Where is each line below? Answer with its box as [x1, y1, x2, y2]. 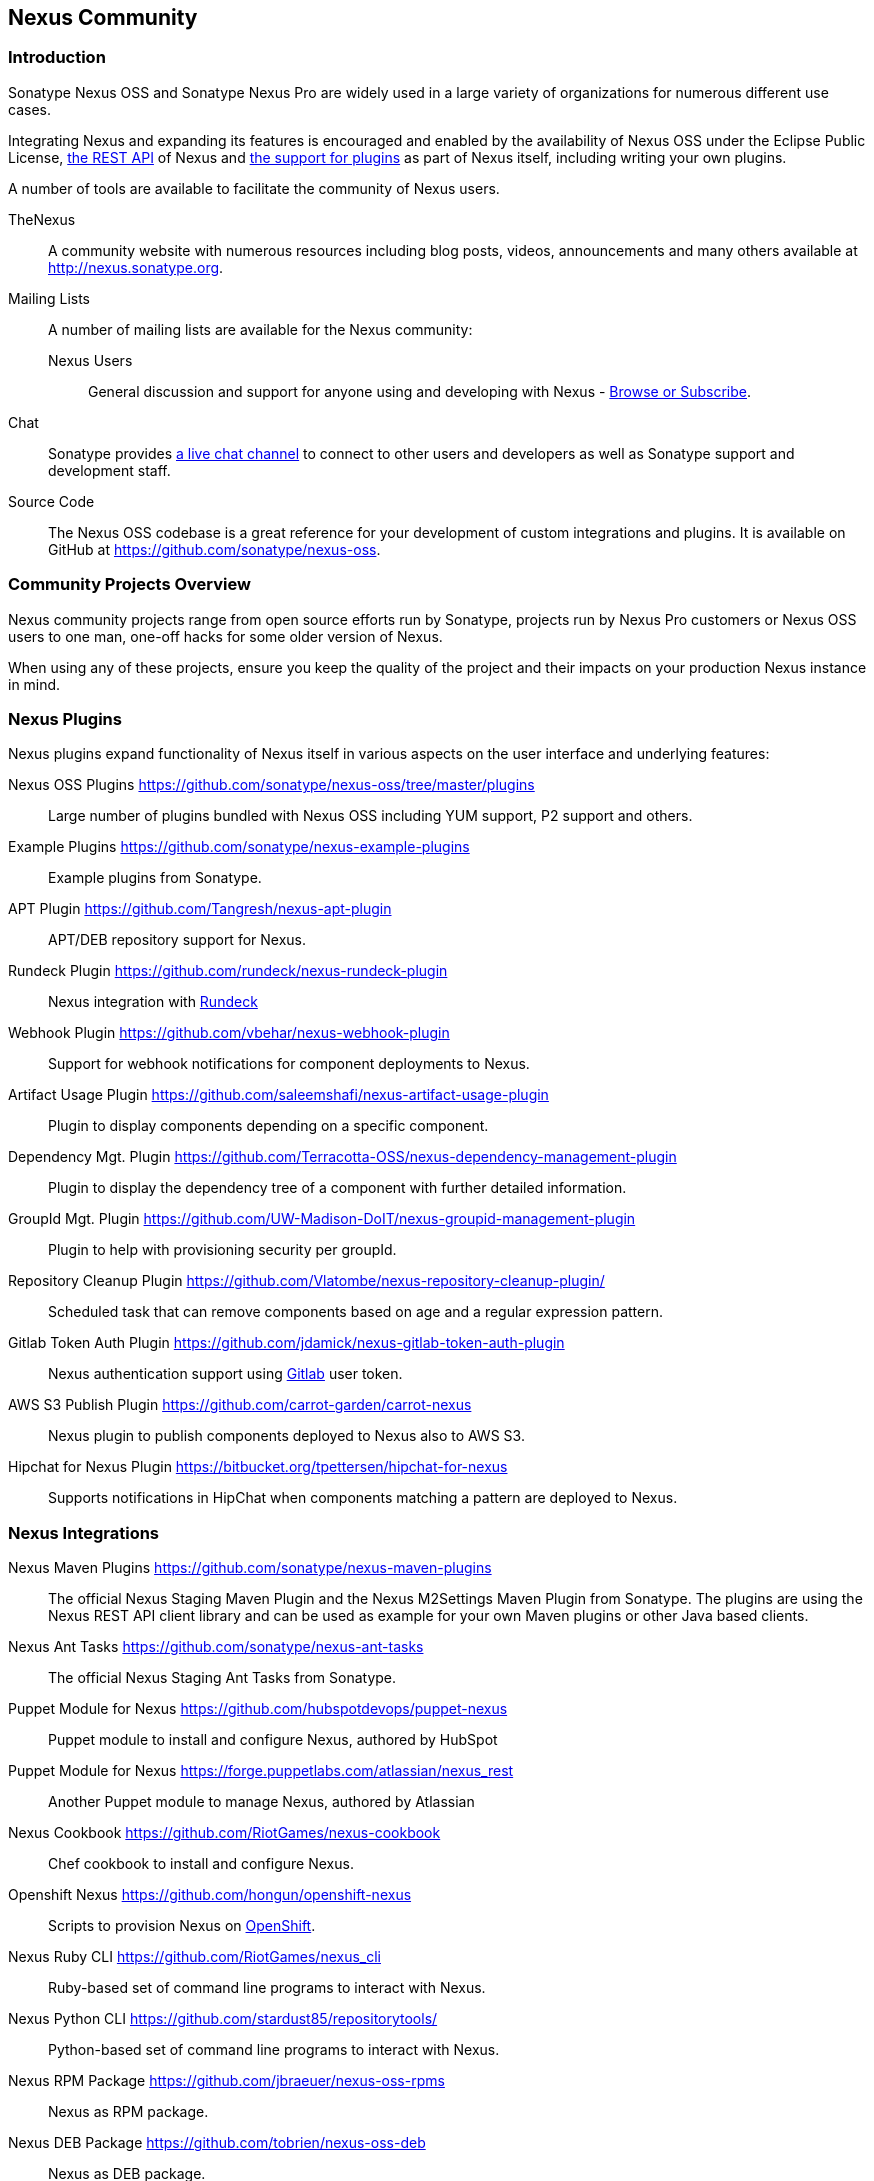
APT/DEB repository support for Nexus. [48, 931, 306, 949]
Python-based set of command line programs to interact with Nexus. [48, 2041, 500, 2059]
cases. [8, 100, 51, 118]
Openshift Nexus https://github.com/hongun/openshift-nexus [8, 1886, 412, 1904]
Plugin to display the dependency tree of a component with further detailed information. [48, 1179, 627, 1197]
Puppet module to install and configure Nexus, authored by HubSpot [48, 1731, 498, 1749]
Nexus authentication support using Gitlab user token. [48, 1365, 403, 1383]
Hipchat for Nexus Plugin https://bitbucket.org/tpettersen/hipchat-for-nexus [8, 1458, 508, 1476]
